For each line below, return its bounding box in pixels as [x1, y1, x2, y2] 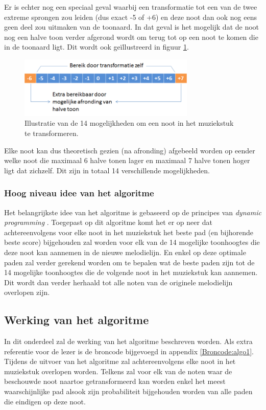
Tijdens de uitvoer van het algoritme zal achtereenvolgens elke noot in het [4, 356, 236, 367]
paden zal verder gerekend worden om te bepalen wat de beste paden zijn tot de [4, 257, 255, 267]
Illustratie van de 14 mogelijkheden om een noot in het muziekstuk [25, 118, 234, 128]
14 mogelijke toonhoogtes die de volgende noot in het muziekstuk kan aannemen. [4, 267, 258, 278]
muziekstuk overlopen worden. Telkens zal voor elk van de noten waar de [4, 366, 232, 376]
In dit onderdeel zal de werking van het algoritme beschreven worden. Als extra [4, 336, 253, 347]
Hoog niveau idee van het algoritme [4, 187, 154, 199]
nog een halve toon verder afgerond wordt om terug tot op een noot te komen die [4, 31, 258, 42]
